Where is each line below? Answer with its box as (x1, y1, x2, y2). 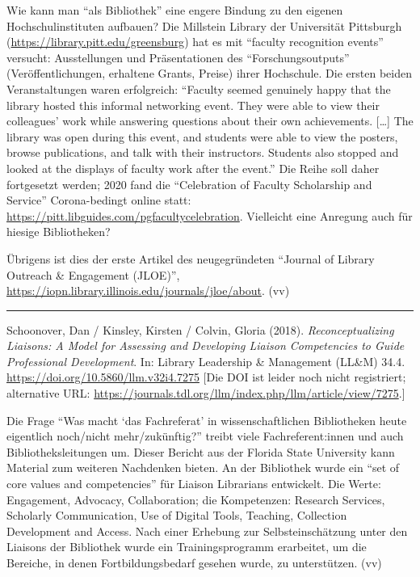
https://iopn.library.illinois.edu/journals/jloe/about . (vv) (6, 282, 290, 299)
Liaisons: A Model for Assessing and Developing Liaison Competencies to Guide (6, 337, 405, 354)
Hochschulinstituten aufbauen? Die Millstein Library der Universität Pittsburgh (6, 17, 402, 34)
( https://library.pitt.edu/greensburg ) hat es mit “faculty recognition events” (6, 33, 384, 50)
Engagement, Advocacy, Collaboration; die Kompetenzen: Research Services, (6, 491, 385, 508)
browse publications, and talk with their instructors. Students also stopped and (6, 144, 399, 161)
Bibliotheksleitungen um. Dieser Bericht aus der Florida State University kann (6, 443, 395, 460)
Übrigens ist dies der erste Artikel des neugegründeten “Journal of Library (6, 250, 375, 267)
